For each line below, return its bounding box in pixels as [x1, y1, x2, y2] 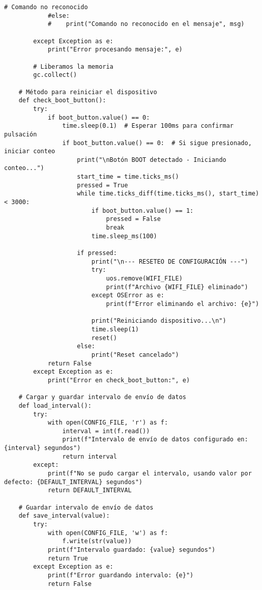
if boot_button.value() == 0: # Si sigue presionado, [62, 139, 252, 147]
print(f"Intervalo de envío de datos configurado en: [62, 436, 248, 443]
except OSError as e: [91, 292, 164, 299]
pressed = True [77, 181, 128, 189]
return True [47, 554, 88, 562]
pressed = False [106, 215, 161, 223]
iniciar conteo [4, 148, 55, 155]
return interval [62, 453, 117, 460]
